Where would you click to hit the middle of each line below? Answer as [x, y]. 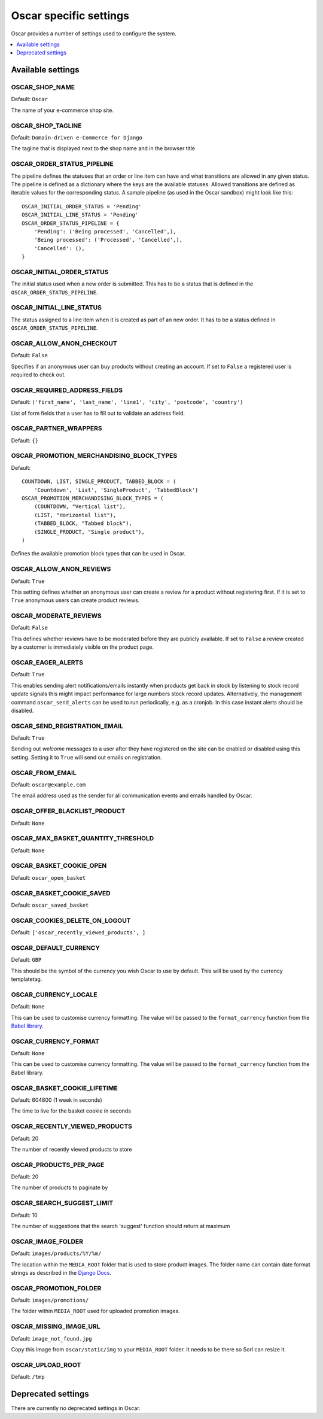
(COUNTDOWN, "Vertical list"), [80, 507]
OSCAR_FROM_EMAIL [44, 773]
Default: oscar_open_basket [48, 877]
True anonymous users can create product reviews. [75, 600]
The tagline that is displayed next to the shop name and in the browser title [103, 148]
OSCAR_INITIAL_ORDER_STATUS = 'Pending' [82, 206]
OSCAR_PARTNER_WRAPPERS [57, 429]
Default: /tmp [28, 1377]
